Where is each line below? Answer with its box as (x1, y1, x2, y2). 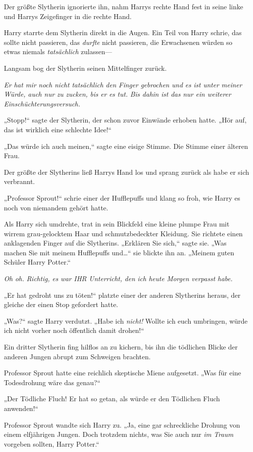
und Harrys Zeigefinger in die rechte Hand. (4, 11, 132, 21)
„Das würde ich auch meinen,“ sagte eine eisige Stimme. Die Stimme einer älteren (4, 141, 248, 151)
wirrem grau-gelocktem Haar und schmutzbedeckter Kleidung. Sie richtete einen (4, 228, 243, 238)
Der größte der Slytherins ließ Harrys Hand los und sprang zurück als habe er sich (4, 166, 250, 177)
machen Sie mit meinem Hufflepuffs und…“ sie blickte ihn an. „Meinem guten (4, 247, 234, 257)
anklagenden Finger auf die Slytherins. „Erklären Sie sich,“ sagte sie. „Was (4, 238, 227, 248)
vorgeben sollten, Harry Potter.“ (4, 438, 99, 449)
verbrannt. (4, 176, 35, 186)
